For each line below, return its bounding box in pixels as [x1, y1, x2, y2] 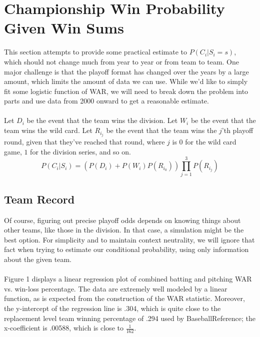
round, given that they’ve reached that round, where [4, 136, 165, 147]
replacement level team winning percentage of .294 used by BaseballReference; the [4, 312, 256, 323]
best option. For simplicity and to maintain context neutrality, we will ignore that [4, 234, 255, 244]
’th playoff [221, 125, 253, 135]
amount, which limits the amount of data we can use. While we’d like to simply [4, 76, 248, 86]
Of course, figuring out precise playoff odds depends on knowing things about [4, 214, 241, 225]
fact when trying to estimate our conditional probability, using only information [4, 244, 249, 254]
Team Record [4, 191, 75, 206]
